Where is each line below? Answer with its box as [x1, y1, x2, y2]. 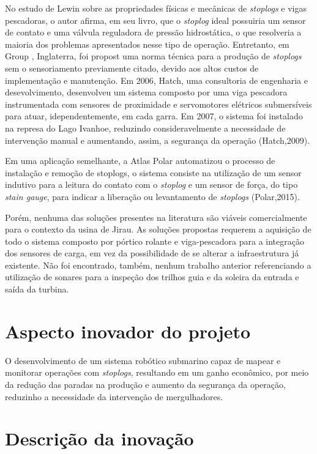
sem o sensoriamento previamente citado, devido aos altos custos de [5, 61, 259, 74]
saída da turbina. [5, 283, 69, 296]
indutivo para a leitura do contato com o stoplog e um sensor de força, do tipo [5, 178, 298, 191]
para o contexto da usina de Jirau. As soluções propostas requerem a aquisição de [5, 223, 311, 236]
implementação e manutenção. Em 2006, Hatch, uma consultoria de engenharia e [5, 73, 308, 86]
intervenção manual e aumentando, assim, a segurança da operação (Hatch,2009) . [5, 133, 310, 146]
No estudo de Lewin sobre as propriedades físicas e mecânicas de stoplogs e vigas [5, 2, 307, 14]
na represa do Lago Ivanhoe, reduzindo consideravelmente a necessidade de [5, 121, 286, 134]
